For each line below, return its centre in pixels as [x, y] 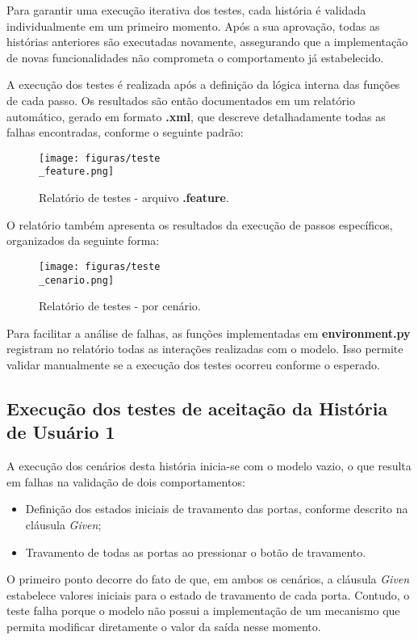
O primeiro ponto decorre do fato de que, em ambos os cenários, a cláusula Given [208, 579]
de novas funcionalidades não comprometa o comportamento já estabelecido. [195, 57]
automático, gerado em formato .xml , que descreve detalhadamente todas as [196, 116]
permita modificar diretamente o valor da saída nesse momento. [164, 626]
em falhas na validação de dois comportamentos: [126, 481]
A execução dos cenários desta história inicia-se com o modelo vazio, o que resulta [209, 466]
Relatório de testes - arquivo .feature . [134, 198]
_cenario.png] [77, 280]
